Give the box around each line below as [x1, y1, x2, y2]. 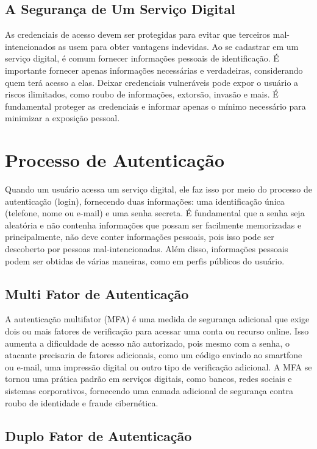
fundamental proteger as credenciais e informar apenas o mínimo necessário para [5, 99, 306, 112]
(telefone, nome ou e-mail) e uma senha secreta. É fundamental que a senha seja [5, 207, 305, 219]
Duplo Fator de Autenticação [5, 426, 192, 445]
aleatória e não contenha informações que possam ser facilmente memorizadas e [5, 218, 302, 231]
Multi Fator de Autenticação [5, 284, 189, 303]
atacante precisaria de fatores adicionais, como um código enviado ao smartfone [5, 348, 302, 361]
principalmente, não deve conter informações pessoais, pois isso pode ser [5, 230, 274, 243]
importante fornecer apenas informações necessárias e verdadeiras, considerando [5, 63, 303, 76]
